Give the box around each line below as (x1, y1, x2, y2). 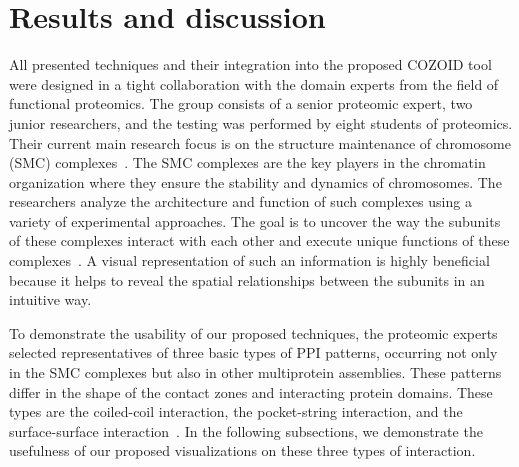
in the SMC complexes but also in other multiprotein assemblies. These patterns (9, 362, 502, 383)
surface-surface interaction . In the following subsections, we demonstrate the (9, 420, 483, 441)
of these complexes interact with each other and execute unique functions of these (9, 230, 510, 251)
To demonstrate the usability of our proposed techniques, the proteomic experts (9, 322, 498, 343)
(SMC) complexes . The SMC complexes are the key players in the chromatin (9, 152, 486, 173)
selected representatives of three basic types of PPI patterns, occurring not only (9, 342, 498, 363)
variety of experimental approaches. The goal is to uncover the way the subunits (9, 210, 501, 231)
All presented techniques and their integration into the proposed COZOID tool (9, 54, 492, 75)
